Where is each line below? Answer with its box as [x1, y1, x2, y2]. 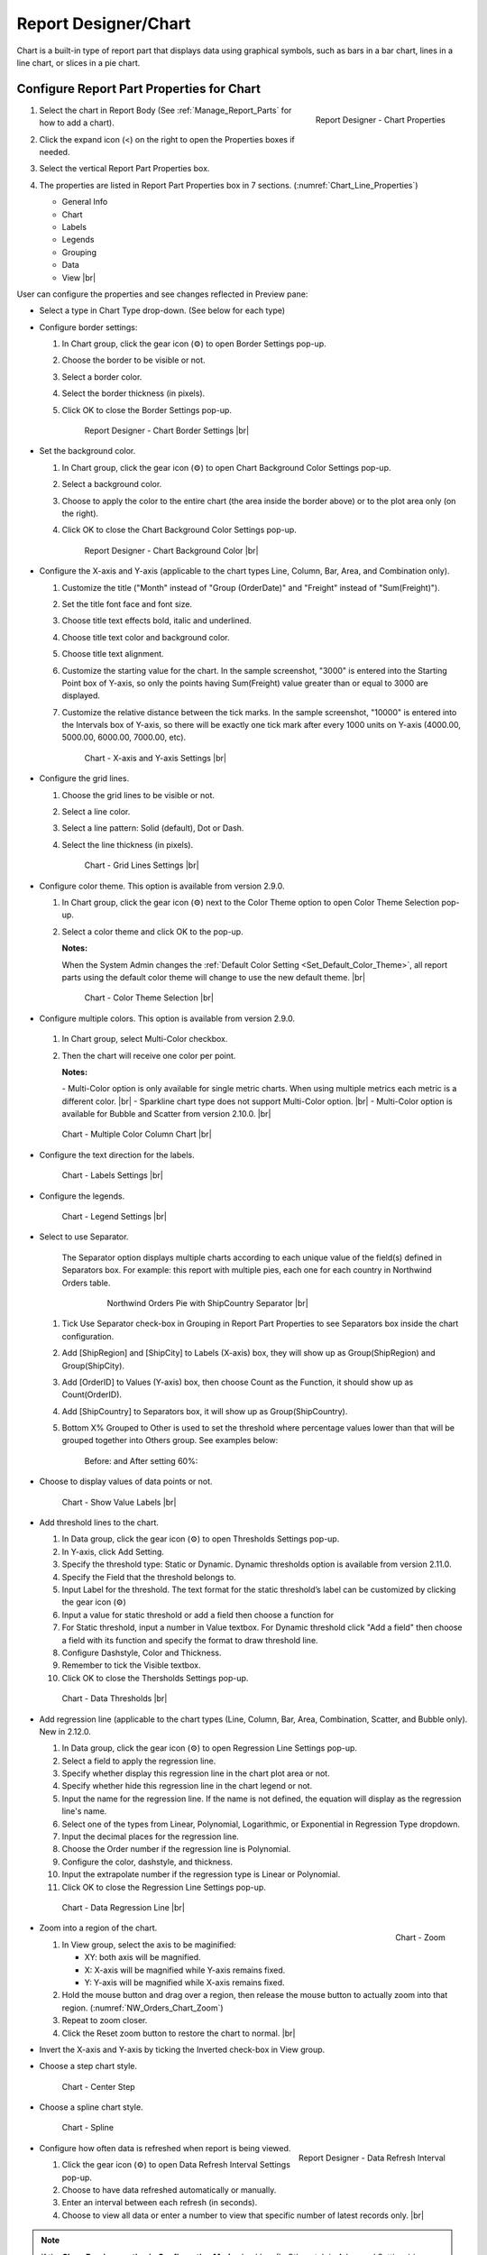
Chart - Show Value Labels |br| [61, 1496, 177, 1507]
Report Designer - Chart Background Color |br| [84, 545, 259, 556]
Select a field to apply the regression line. [61, 1755, 216, 1766]
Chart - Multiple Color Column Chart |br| [61, 1128, 212, 1140]
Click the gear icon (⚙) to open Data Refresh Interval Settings [61, 2159, 290, 2170]
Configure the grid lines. [39, 773, 130, 784]
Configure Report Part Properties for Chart [16, 81, 262, 97]
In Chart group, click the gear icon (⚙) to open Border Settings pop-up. [61, 338, 326, 349]
